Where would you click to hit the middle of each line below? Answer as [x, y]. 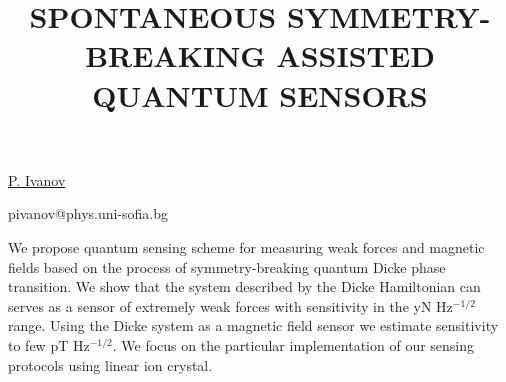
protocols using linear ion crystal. [110, 364]
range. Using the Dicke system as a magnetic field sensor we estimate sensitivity [253, 325]
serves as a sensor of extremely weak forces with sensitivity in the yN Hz [230, 305]
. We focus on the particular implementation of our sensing [293, 344]
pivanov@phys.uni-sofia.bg [88, 213]
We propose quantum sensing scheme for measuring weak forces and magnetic [246, 246]
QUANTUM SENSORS [260, 94]
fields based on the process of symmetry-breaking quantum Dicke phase [227, 266]
